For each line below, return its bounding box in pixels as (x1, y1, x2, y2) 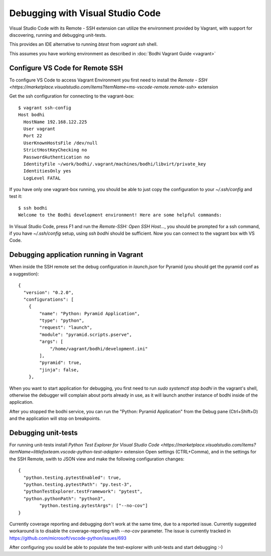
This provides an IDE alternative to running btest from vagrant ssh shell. (9, 41, 158, 47)
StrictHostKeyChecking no (23, 147, 87, 153)
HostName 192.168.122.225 (23, 119, 87, 125)
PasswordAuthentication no (23, 154, 90, 160)
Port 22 (23, 133, 42, 139)
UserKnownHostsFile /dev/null (23, 140, 98, 146)
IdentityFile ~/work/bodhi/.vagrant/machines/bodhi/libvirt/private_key (23, 161, 206, 167)
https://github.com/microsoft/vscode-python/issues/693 (9, 535, 126, 541)
